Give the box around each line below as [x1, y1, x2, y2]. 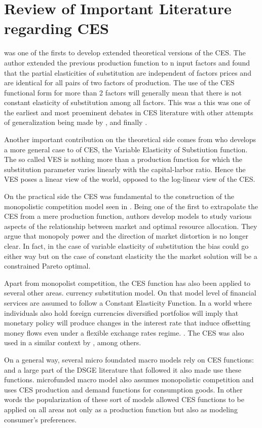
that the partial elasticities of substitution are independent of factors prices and [4, 67, 251, 78]
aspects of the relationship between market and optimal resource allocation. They [4, 220, 257, 231]
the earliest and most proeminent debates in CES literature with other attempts [4, 107, 253, 117]
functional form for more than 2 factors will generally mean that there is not [4, 87, 242, 97]
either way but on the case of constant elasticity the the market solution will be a [4, 250, 257, 261]
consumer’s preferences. [4, 414, 77, 424]
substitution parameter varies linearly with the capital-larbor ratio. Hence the [4, 163, 246, 174]
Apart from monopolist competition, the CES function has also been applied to [4, 277, 250, 288]
